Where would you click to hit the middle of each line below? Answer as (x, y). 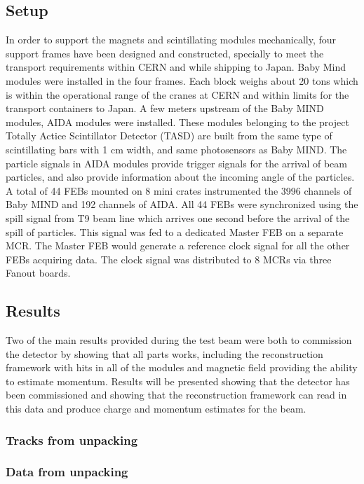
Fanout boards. (38, 273)
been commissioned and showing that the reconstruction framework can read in (176, 395)
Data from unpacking (67, 472)
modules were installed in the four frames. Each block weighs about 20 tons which (182, 80)
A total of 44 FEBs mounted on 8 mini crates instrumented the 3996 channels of (179, 190)
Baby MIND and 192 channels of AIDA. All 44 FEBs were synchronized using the (182, 204)
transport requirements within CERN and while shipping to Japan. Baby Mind (176, 67)
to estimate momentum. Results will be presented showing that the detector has (178, 381)
